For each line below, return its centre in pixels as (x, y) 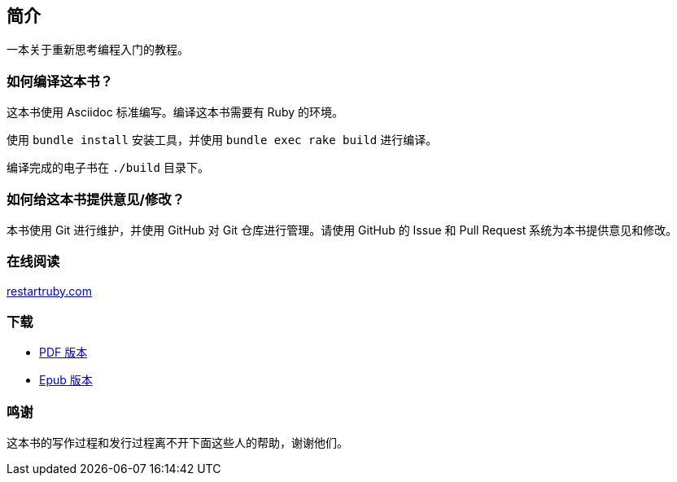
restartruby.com (49, 291)
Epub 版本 (66, 380)
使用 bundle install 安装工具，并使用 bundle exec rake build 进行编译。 (222, 140)
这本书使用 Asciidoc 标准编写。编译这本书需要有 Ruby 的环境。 (175, 112)
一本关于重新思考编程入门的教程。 (98, 50)
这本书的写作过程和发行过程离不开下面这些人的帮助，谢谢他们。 (177, 443)
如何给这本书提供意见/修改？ (96, 199)
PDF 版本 (63, 353)
